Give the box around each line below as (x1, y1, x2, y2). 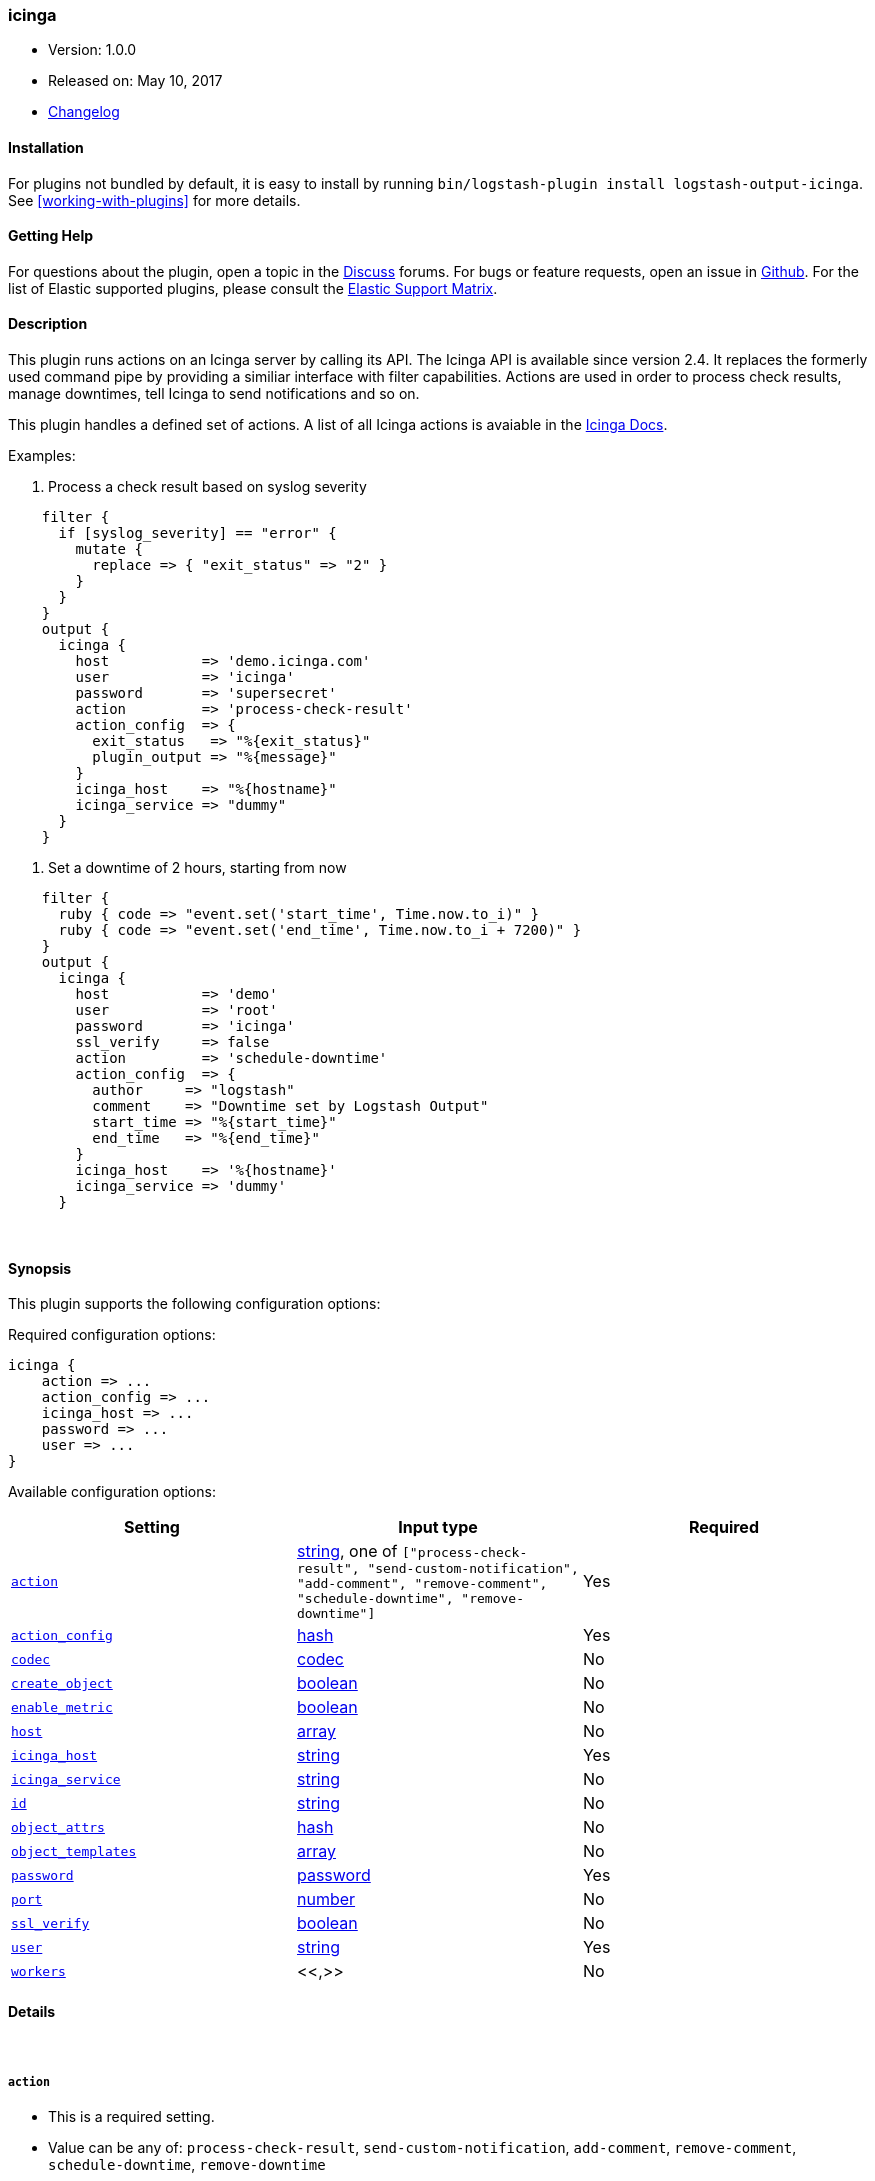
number (296, 1889, 356, 1910)
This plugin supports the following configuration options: (8, 1295, 381, 1313)
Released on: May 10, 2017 (48, 72, 223, 90)
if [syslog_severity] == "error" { (58, 525, 337, 542)
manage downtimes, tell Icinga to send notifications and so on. (8, 385, 420, 403)
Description (8, 315, 88, 333)
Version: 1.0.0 (48, 41, 137, 59)
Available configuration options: (8, 1483, 216, 1501)
